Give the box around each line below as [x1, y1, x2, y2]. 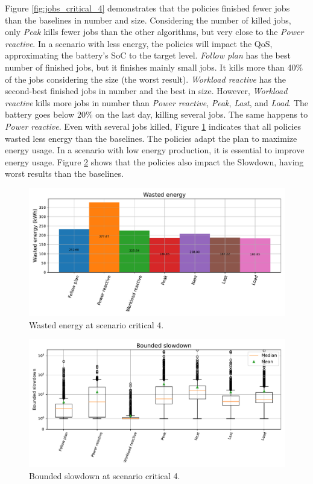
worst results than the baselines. [5, 167, 124, 180]
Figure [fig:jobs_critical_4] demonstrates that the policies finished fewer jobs [5, 2, 290, 14]
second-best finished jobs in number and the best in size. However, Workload [5, 84, 288, 97]
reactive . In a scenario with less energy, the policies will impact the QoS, [5, 37, 273, 49]
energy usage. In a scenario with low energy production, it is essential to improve [5, 144, 305, 156]
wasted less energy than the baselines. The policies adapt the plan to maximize [5, 132, 297, 144]
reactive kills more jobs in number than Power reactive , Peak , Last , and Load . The [5, 96, 308, 109]
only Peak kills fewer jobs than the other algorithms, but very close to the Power [5, 25, 304, 38]
